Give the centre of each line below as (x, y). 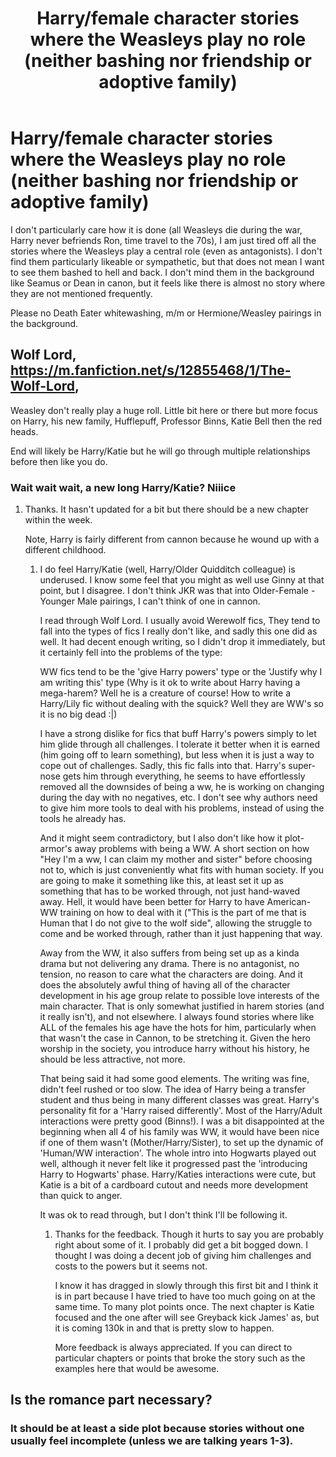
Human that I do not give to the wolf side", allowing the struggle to (176, 923)
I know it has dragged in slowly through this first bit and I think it (186, 1286)
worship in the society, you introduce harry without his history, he (174, 1049)
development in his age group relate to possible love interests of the (179, 996)
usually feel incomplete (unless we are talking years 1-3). (152, 1441)
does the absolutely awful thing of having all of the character (165, 985)
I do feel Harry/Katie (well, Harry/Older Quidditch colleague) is (167, 569)
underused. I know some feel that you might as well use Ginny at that (182, 580)
